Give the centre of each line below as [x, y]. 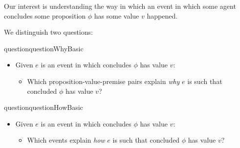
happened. [162, 15]
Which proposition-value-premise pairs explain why [103, 81]
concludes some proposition [45, 15]
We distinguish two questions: [48, 32]
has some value [117, 15]
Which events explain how [66, 140]
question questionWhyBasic [44, 48]
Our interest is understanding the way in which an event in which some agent [120, 6]
